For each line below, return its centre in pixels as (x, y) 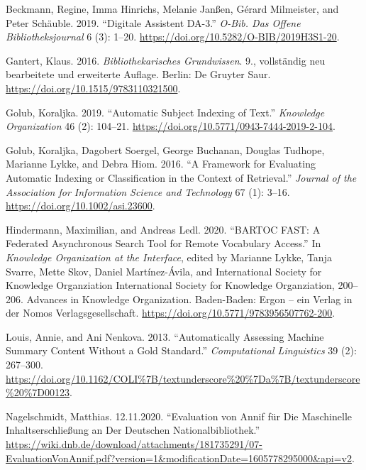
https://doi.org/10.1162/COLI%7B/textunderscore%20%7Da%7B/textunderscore (183, 378)
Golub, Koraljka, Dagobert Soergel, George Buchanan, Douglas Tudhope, (165, 149)
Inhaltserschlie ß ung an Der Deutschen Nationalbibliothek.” (133, 430)
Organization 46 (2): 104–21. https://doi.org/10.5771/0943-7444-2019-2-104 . (171, 126)
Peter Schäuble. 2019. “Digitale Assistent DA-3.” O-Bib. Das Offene (153, 22)
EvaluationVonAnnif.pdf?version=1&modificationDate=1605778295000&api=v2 (179, 458)
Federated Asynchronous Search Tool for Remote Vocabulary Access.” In (163, 243)
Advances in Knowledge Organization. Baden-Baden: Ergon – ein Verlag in (189, 299)
